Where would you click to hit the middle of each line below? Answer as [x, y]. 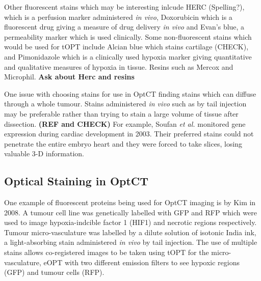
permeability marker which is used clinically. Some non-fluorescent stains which [128, 36]
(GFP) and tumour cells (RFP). [54, 272]
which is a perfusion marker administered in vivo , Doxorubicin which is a [118, 17]
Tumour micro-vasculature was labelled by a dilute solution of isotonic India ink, [130, 232]
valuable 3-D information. [44, 153]
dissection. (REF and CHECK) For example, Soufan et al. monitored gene [125, 123]
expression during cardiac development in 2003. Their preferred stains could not [129, 134]
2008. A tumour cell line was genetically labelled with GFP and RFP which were [130, 212]
